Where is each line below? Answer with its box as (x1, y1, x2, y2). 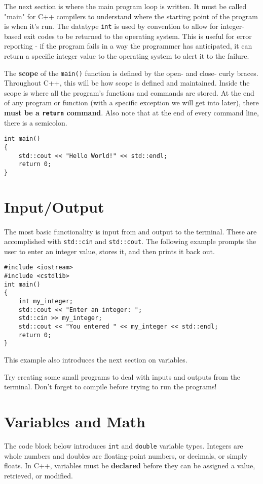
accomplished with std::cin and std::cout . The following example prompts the (4, 236, 256, 247)
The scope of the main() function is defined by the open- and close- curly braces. (4, 67, 258, 78)
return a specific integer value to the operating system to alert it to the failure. (4, 51, 249, 61)
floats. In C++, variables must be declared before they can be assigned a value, (4, 460, 255, 471)
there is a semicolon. (4, 117, 67, 128)
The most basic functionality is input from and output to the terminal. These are (4, 226, 257, 236)
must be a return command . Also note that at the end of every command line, (4, 107, 259, 118)
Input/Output (4, 196, 104, 217)
